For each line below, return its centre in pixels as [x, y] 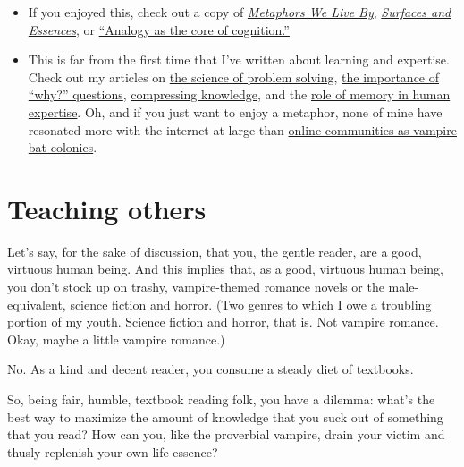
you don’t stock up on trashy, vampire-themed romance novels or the [196, 287]
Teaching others [107, 208]
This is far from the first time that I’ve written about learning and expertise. [239, 59]
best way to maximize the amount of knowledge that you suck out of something [225, 416]
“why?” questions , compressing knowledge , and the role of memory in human [239, 94]
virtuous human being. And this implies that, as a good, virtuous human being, [225, 269]
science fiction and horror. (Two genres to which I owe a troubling [251, 304]
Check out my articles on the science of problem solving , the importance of [234, 76]
